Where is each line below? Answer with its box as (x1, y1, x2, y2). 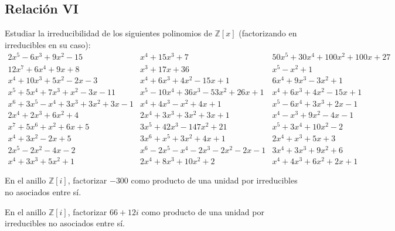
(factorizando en (239, 27, 297, 39)
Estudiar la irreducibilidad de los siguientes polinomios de (5, 27, 212, 39)
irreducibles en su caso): (5, 38, 91, 50)
